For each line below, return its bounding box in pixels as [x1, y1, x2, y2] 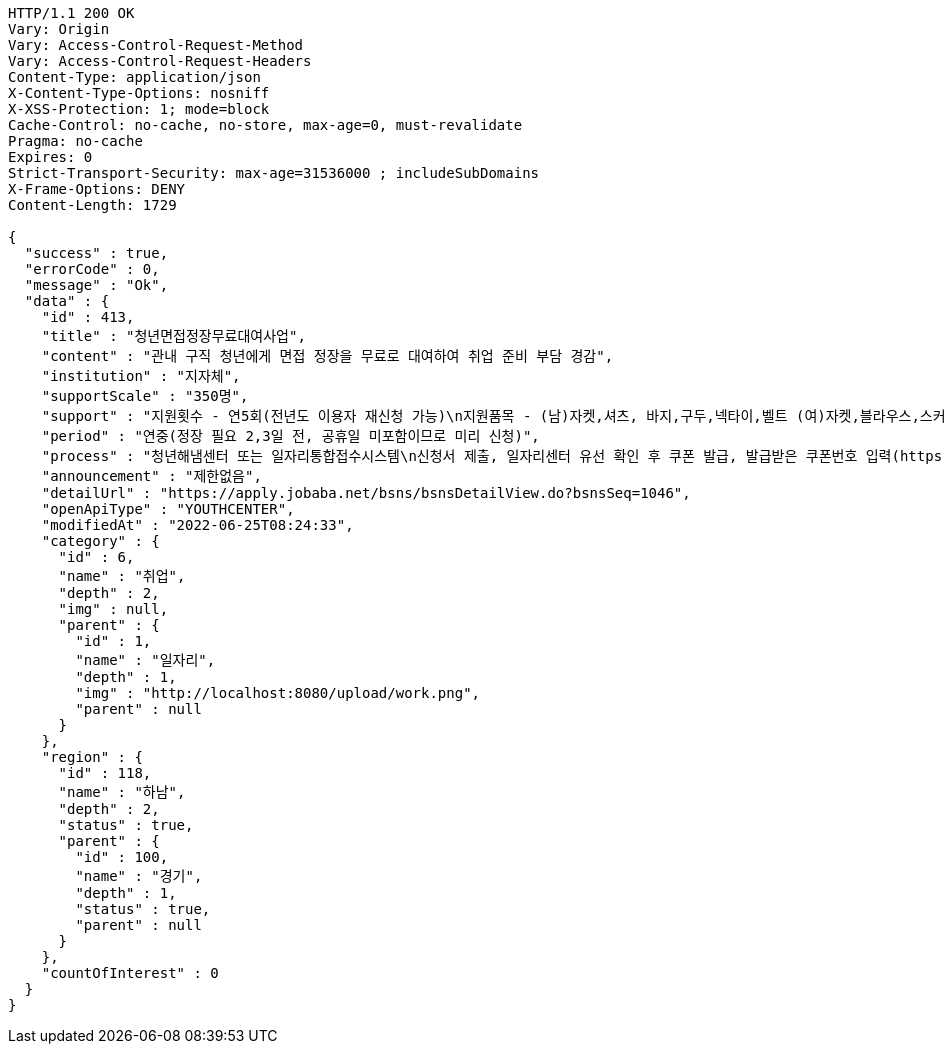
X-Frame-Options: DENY [8, 181, 186, 197]
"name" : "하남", [58, 784, 186, 800]
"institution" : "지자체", [41, 368, 241, 384]
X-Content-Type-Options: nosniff [8, 85, 270, 101]
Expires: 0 [8, 149, 93, 165]
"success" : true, [24, 245, 169, 261]
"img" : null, [58, 601, 169, 617]
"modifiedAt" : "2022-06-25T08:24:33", [41, 517, 354, 533]
